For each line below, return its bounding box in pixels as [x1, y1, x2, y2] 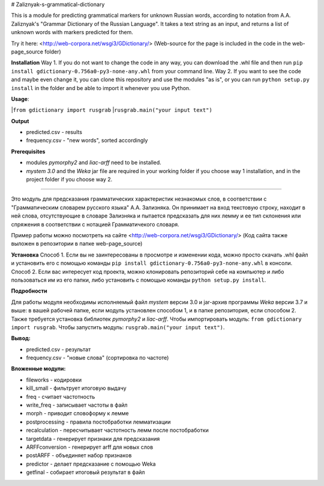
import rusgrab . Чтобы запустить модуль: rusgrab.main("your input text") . [11, 323, 225, 330]
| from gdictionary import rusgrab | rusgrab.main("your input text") [11, 106, 212, 114]
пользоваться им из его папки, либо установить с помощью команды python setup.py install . [11, 276, 266, 284]
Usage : [11, 95, 29, 102]
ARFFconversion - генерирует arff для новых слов [26, 443, 153, 451]
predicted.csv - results [26, 129, 82, 136]
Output [11, 117, 29, 124]
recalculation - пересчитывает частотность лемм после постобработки [26, 427, 209, 434]
